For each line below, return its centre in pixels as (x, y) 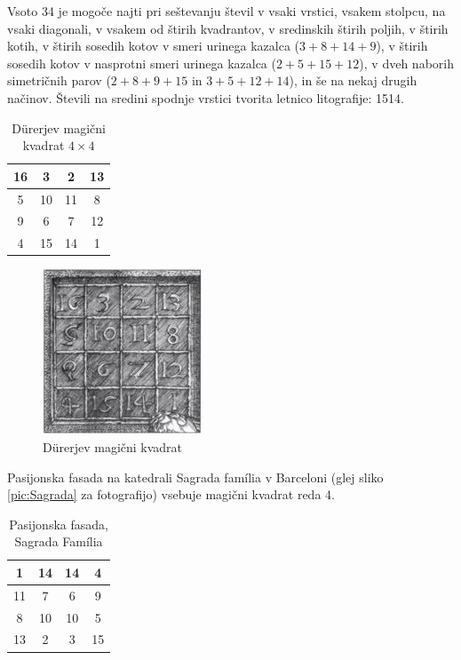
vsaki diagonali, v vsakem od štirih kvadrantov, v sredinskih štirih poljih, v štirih (228, 28)
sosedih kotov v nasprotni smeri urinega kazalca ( (142, 63)
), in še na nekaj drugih (353, 80)
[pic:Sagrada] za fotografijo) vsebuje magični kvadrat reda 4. (171, 494)
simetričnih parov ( (59, 80)
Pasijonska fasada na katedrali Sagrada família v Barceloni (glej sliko (195, 477)
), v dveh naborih (406, 63)
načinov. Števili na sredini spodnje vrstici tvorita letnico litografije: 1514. (206, 97)
